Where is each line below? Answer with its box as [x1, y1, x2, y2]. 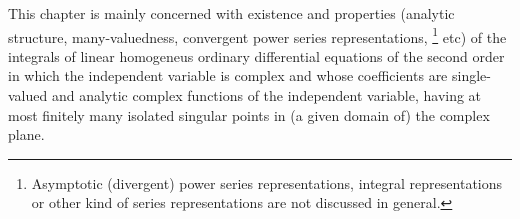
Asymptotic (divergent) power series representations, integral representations [31, 172, 503, 193]
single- [451, 65, 491, 86]
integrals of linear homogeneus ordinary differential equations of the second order [8, 45, 505, 66]
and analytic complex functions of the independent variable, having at [51, 85, 482, 106]
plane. [8, 124, 45, 145]
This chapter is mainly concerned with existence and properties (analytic [8, 3, 455, 23]
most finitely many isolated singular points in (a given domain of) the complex [8, 104, 490, 125]
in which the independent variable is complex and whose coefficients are [8, 65, 448, 86]
